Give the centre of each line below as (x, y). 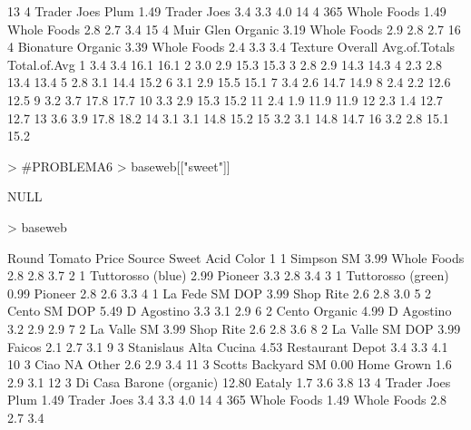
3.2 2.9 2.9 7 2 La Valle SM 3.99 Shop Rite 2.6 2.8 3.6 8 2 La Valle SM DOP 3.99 (234, 328)
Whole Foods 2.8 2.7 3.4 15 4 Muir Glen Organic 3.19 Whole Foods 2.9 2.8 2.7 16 (234, 29)
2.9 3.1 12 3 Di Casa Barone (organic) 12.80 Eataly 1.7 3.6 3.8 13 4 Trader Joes (229, 381)
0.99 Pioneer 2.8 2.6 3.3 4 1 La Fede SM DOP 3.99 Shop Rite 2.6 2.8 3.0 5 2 (220, 293)
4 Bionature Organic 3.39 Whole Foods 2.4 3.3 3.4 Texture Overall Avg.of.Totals (231, 47)
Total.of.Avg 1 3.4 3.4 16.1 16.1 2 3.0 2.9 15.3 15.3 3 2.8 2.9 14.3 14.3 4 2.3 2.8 (225, 64)
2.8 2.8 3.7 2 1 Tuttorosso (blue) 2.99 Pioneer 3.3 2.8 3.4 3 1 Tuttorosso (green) (228, 275)
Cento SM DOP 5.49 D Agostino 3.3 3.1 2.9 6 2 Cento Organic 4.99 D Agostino (230, 311)
